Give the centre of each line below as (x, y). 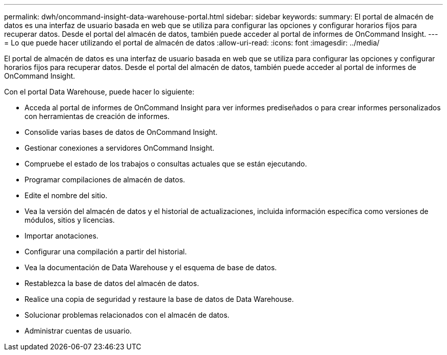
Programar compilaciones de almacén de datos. (105, 180)
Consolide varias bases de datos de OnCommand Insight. (121, 132)
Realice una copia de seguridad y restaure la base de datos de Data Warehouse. (159, 299)
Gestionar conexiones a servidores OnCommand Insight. (120, 148)
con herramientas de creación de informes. (97, 116)
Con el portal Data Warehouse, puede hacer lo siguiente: (99, 92)
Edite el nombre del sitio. (66, 195)
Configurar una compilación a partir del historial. (106, 252)
